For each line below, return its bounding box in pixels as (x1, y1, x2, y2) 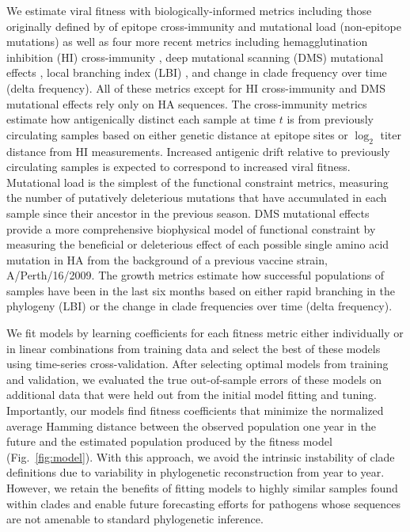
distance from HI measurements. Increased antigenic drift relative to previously (6, 142, 390, 159)
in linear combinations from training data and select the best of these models (6, 340, 381, 356)
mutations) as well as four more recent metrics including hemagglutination (6, 33, 368, 50)
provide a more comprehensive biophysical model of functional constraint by (6, 220, 376, 237)
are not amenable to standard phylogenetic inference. (6, 511, 264, 527)
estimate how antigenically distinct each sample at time (6, 111, 276, 127)
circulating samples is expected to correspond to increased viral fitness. (6, 158, 351, 175)
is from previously (287, 111, 374, 127)
